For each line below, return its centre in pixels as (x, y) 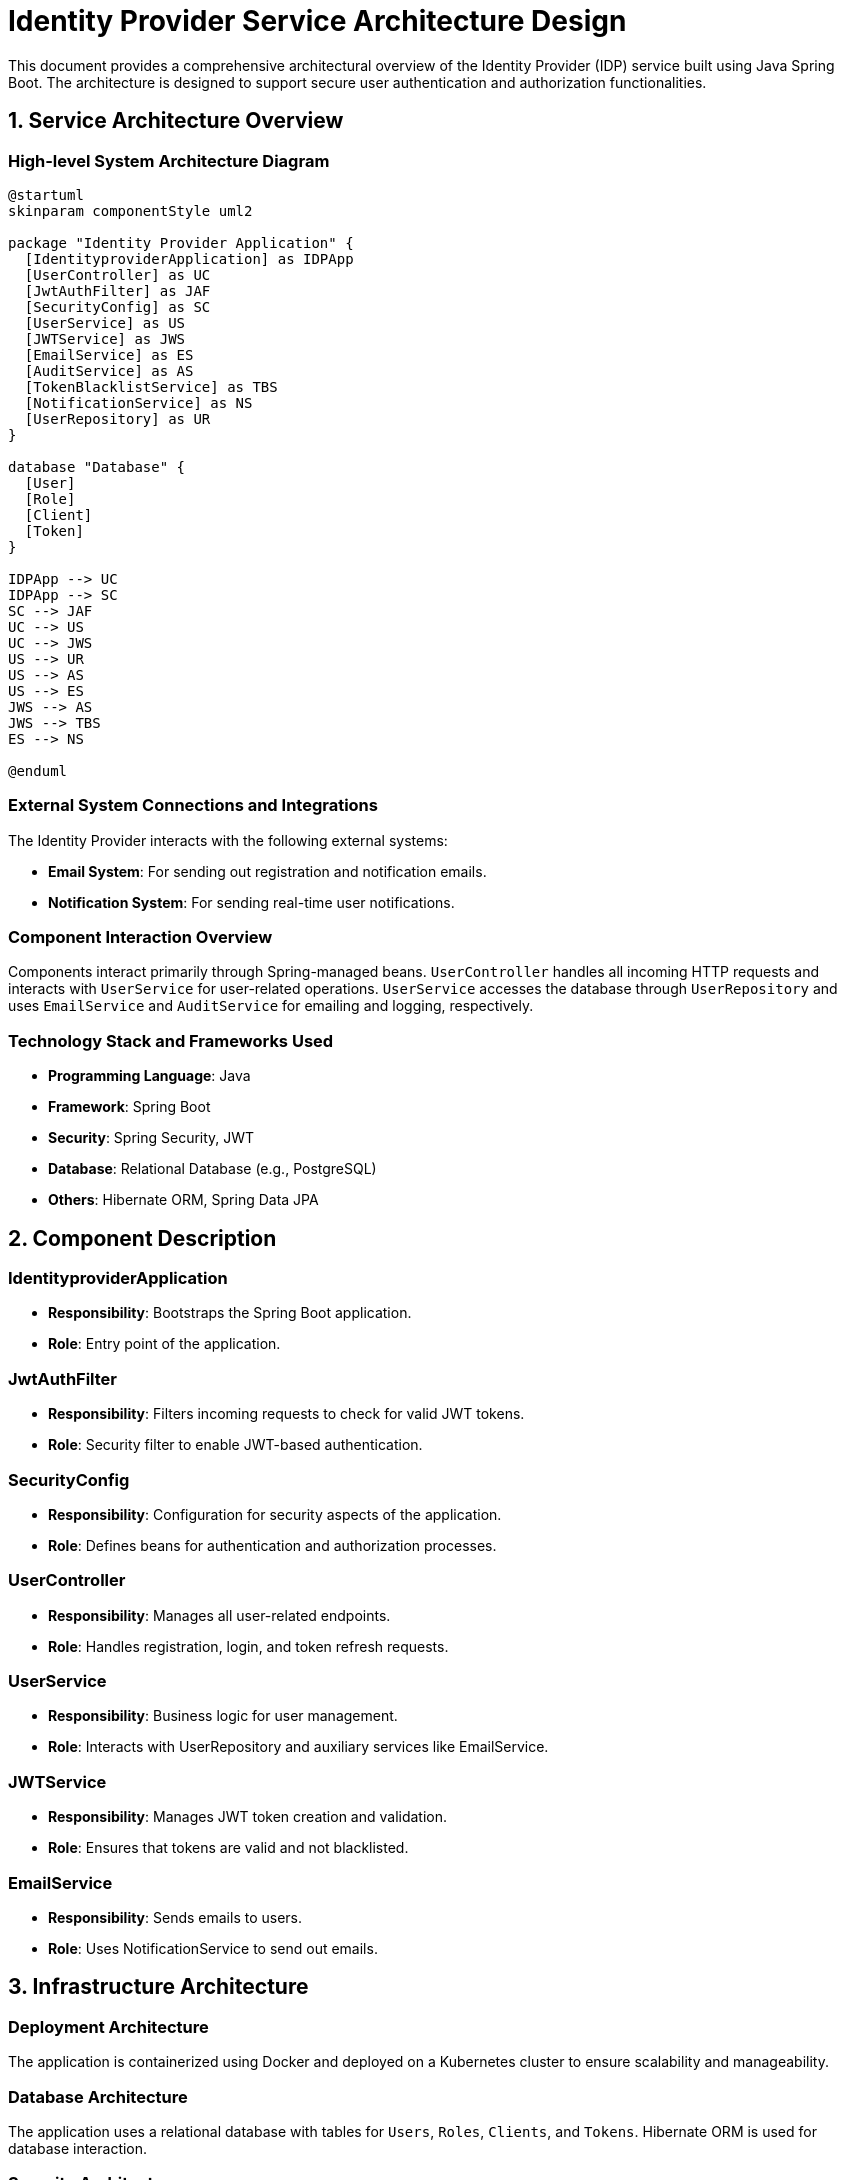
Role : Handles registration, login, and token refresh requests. (248, 1646)
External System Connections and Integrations (193, 805)
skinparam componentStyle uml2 (130, 210)
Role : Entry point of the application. (164, 1344)
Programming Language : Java (149, 1076)
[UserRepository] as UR (117, 418)
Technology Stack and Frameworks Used (171, 1040)
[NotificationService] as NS (138, 402)
